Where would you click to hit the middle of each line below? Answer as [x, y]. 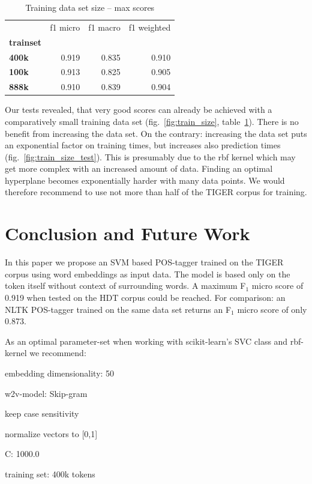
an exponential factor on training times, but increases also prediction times [143, 145]
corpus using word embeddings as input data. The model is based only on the [148, 274]
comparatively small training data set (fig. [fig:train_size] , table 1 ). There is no [152, 121]
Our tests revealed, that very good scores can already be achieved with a [139, 110]
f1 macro [104, 27]
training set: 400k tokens [50, 473]
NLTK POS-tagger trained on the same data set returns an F [118, 309]
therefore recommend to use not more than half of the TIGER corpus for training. [156, 192]
